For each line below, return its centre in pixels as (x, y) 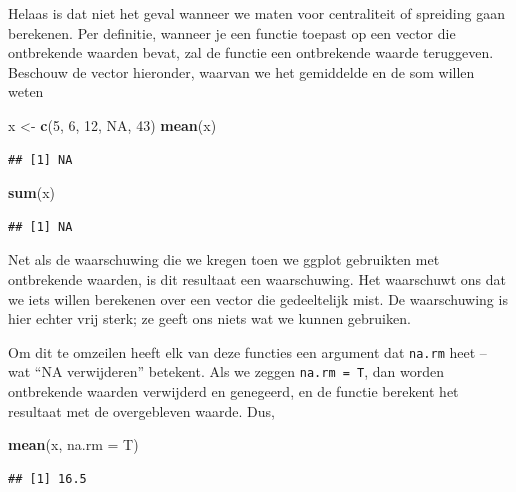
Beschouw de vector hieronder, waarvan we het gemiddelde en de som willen (241, 71)
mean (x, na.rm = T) (73, 444)
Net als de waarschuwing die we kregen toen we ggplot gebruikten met (224, 259)
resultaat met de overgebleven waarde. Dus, (141, 410)
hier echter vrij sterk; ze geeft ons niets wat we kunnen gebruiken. (209, 318)
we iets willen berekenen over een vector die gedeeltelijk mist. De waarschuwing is (258, 298)
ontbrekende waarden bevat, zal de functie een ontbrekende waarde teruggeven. (251, 52)
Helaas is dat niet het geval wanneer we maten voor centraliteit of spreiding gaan (256, 13)
